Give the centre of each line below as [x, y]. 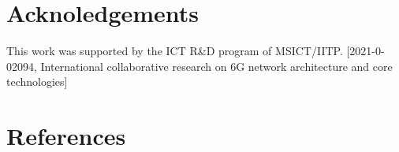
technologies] [37, 82]
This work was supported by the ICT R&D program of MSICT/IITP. [175, 51]
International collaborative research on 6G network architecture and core [216, 66]
